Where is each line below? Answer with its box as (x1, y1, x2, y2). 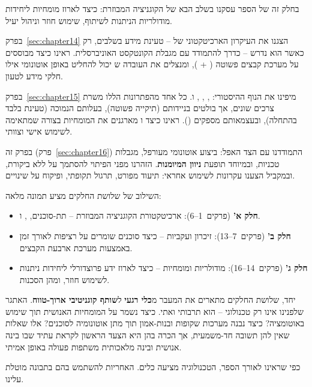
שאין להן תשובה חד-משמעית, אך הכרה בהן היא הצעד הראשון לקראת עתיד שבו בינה (5, 329, 290, 341)
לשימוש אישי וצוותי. (5, 125, 73, 138)
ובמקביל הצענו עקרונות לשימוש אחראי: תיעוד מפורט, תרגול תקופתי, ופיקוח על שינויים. (5, 169, 295, 181)
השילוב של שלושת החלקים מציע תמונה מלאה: (5, 189, 161, 201)
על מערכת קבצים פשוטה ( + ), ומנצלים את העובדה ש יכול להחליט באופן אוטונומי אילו (5, 58, 299, 70)
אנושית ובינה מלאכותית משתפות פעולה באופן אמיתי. (5, 340, 182, 353)
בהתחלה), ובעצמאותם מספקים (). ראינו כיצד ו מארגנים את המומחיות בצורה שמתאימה (5, 113, 297, 126)
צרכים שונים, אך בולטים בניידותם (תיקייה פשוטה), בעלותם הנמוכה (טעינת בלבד (5, 102, 274, 114)
